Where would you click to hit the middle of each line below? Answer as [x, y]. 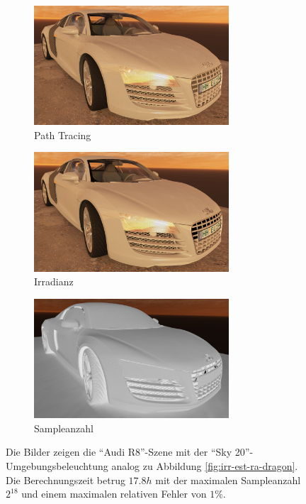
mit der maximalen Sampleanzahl [228, 480]
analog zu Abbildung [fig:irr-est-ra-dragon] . [205, 466]
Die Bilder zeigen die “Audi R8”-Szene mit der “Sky [119, 452]
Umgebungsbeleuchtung [57, 466]
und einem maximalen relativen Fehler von [114, 494]
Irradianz [54, 281]
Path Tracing [63, 135]
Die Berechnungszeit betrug [66, 480]
